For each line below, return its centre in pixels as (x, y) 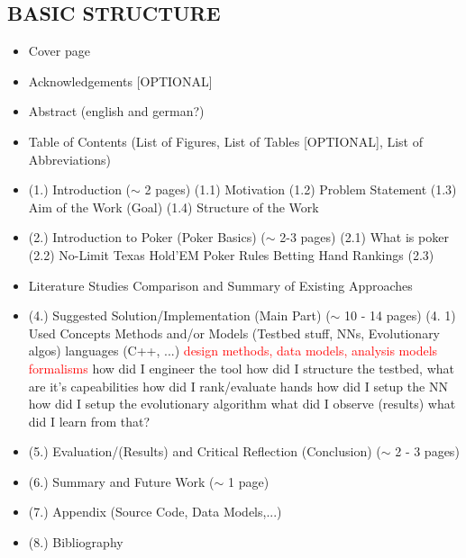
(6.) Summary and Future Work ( (121, 481)
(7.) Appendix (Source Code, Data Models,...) (155, 512)
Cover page (59, 51)
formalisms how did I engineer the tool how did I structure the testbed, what (241, 368)
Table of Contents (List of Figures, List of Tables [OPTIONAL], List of (226, 141)
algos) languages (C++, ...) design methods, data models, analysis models (233, 351)
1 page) (248, 481)
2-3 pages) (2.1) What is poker (364, 237)
